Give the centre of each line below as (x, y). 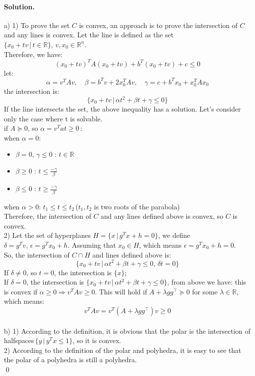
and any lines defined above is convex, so (162, 216)
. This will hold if (121, 291)
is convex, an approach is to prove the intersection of (158, 25)
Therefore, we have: (33, 54)
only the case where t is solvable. (53, 118)
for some (205, 291)
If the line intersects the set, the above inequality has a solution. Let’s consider (122, 109)
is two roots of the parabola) (137, 206)
